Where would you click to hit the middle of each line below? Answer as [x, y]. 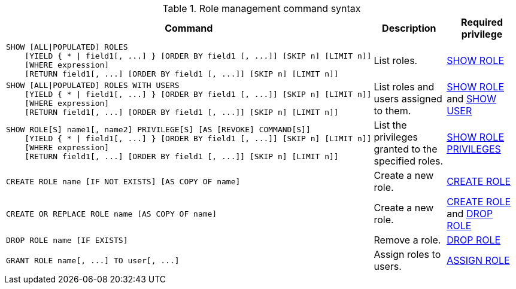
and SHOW [472, 99]
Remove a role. [407, 240]
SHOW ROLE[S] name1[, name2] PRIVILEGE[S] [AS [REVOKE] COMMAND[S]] [158, 130]
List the [390, 125]
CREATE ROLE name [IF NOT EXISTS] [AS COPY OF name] [123, 181]
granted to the [406, 149]
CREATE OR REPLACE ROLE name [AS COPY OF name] [112, 214]
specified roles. [409, 161]
